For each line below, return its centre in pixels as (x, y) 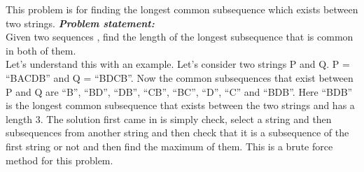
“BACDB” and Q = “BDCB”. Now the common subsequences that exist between (180, 77)
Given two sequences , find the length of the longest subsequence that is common (180, 37)
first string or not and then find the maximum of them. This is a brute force (169, 146)
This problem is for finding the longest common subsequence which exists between (182, 9)
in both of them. (41, 50)
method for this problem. (59, 160)
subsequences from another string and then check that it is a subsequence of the (177, 132)
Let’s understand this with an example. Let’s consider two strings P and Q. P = (178, 64)
